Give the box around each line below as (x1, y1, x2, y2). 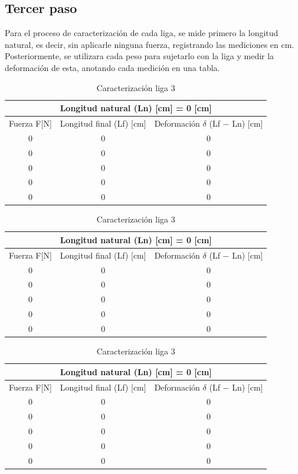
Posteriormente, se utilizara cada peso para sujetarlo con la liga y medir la (5, 50, 274, 62)
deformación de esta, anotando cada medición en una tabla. (5, 61, 220, 73)
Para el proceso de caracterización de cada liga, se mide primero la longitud (5, 27, 279, 39)
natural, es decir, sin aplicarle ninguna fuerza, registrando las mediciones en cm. (5, 38, 294, 50)
